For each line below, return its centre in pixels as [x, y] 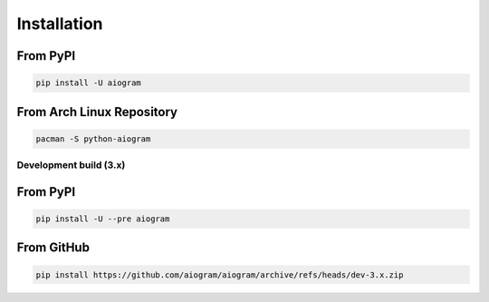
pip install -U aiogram [89, 83]
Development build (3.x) [71, 165]
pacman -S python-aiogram [93, 139]
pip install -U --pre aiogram [103, 219]
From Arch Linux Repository [97, 112]
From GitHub [53, 248]
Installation [60, 24]
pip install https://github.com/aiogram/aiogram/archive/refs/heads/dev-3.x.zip [220, 275]
